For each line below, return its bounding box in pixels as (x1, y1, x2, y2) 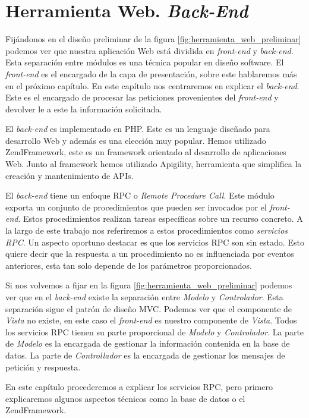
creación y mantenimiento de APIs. (5, 169, 134, 181)
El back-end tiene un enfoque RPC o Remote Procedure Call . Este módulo (5, 189, 275, 202)
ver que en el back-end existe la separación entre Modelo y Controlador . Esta (5, 291, 283, 303)
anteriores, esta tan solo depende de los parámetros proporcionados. (5, 259, 252, 271)
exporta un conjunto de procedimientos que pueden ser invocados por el (5, 200, 267, 213)
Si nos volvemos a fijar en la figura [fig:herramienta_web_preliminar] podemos (5, 279, 292, 291)
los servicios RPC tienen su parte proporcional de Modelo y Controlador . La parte (5, 325, 304, 338)
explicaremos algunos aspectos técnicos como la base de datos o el (5, 392, 245, 404)
